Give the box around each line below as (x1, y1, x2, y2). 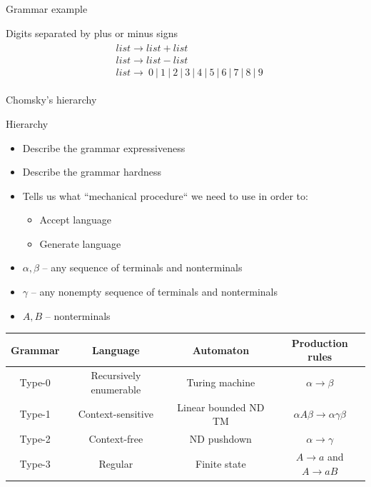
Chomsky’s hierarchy (6, 92, 97, 107)
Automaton (192, 342, 250, 357)
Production (291, 335, 348, 350)
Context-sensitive (78, 406, 153, 421)
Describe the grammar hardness (22, 164, 162, 179)
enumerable (91, 381, 141, 396)
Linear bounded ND (177, 399, 265, 414)
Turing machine (186, 374, 255, 389)
